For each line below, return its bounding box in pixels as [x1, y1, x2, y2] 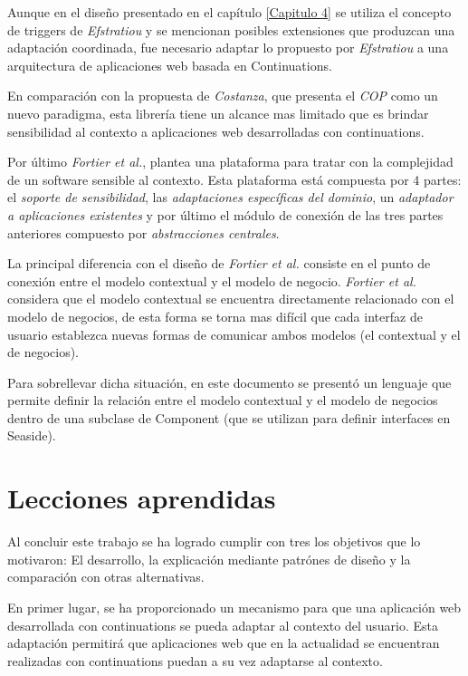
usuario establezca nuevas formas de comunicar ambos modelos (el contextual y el [7, 324, 461, 343]
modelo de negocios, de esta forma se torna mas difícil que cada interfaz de [7, 306, 423, 325]
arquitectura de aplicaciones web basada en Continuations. [7, 55, 332, 74]
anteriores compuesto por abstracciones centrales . [7, 223, 280, 242]
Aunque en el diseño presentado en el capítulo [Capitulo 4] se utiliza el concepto [7, 3, 452, 21]
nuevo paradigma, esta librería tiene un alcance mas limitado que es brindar [7, 103, 429, 122]
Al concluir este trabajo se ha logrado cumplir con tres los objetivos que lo [7, 532, 421, 551]
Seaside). [7, 426, 56, 445]
